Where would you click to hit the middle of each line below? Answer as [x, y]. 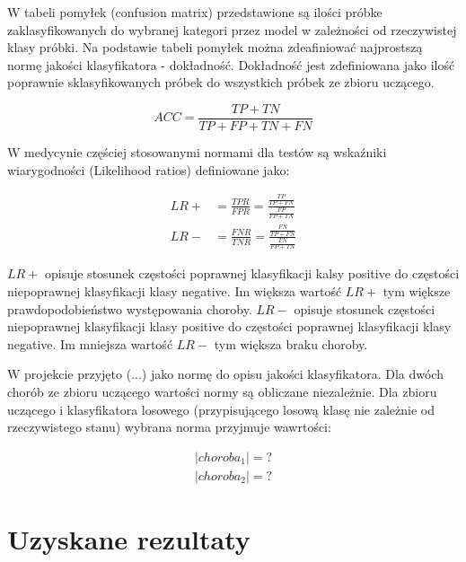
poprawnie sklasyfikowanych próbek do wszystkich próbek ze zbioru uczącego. [221, 82]
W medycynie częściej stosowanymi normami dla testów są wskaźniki [197, 152]
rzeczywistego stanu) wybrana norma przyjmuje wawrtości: [169, 427]
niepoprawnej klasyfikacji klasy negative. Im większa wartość [175, 291]
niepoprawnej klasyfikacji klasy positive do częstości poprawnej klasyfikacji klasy [229, 326]
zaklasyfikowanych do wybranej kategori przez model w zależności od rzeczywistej [232, 29]
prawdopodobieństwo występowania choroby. [130, 308]
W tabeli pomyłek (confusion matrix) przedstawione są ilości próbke [195, 12]
